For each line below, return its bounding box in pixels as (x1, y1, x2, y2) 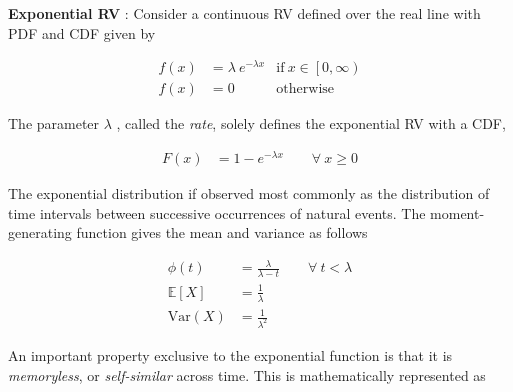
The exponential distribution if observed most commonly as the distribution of (8, 183, 490, 204)
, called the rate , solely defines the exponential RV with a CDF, (116, 113, 506, 134)
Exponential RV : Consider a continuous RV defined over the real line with (8, 3, 481, 23)
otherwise (276, 82, 335, 97)
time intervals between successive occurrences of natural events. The (8, 202, 426, 223)
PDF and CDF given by (8, 22, 156, 43)
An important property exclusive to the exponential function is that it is (8, 344, 453, 365)
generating (8, 222, 72, 243)
